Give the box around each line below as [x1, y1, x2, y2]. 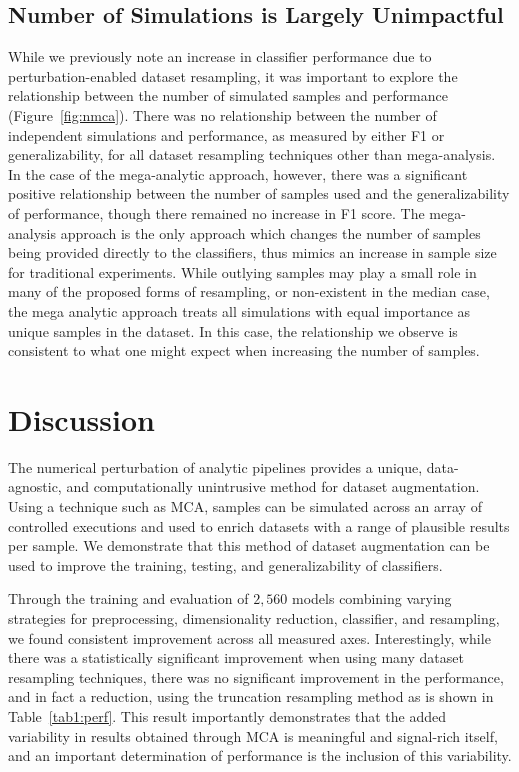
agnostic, [8, 476, 62, 497]
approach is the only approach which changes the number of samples [60, 222, 481, 243]
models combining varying [292, 588, 452, 609]
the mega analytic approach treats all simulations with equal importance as [8, 300, 471, 321]
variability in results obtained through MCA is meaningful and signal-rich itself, [8, 725, 498, 746]
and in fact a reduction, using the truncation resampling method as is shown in [8, 686, 494, 707]
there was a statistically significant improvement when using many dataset [8, 647, 464, 668]
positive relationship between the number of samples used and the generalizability [8, 183, 510, 204]
